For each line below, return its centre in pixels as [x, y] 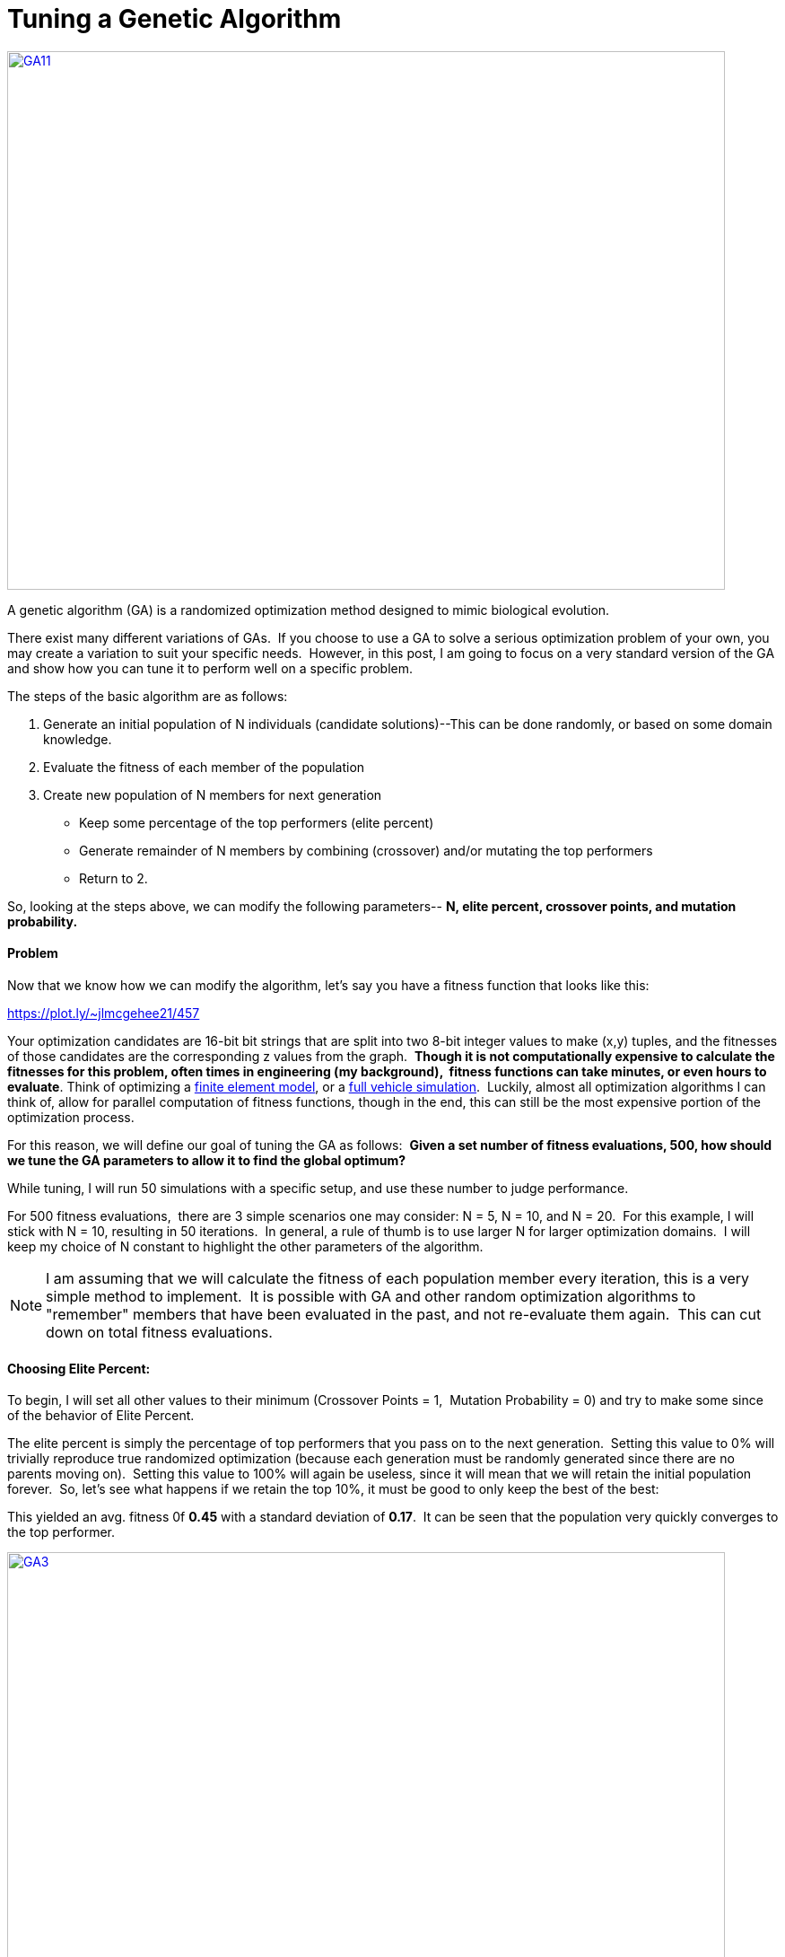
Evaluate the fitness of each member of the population [204, 767]
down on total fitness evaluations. [159, 1332]
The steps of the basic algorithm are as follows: [148, 696]
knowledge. [78, 739]
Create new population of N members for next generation [213, 794]
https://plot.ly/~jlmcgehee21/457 [104, 1013]
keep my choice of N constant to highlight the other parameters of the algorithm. [245, 1246]
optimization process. [71, 1117]
